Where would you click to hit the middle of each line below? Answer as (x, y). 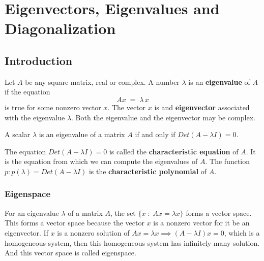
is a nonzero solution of (93, 232)
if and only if (155, 134)
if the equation (27, 92)
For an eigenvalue (32, 213)
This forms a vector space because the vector (75, 223)
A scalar (18, 134)
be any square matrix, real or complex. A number (102, 81)
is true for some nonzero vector (53, 107)
